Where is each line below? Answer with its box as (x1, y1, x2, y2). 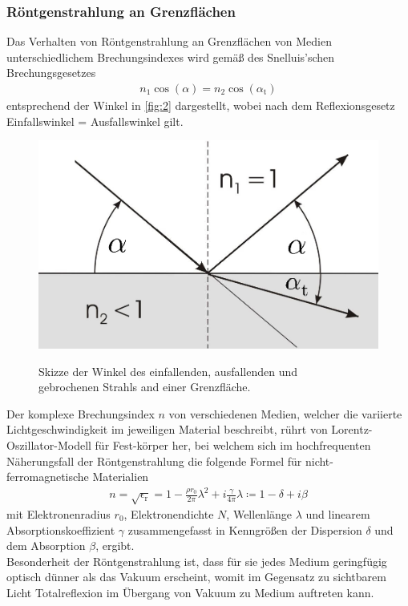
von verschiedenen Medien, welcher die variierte (168, 405, 402, 422)
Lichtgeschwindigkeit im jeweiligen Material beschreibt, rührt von (6, 421, 328, 438)
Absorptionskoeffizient (6, 521, 115, 538)
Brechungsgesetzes (6, 64, 96, 81)
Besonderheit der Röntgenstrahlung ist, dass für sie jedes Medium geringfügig (6, 552, 387, 569)
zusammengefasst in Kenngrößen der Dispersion (127, 521, 362, 538)
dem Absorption (6, 537, 86, 554)
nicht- (305, 452, 333, 469)
